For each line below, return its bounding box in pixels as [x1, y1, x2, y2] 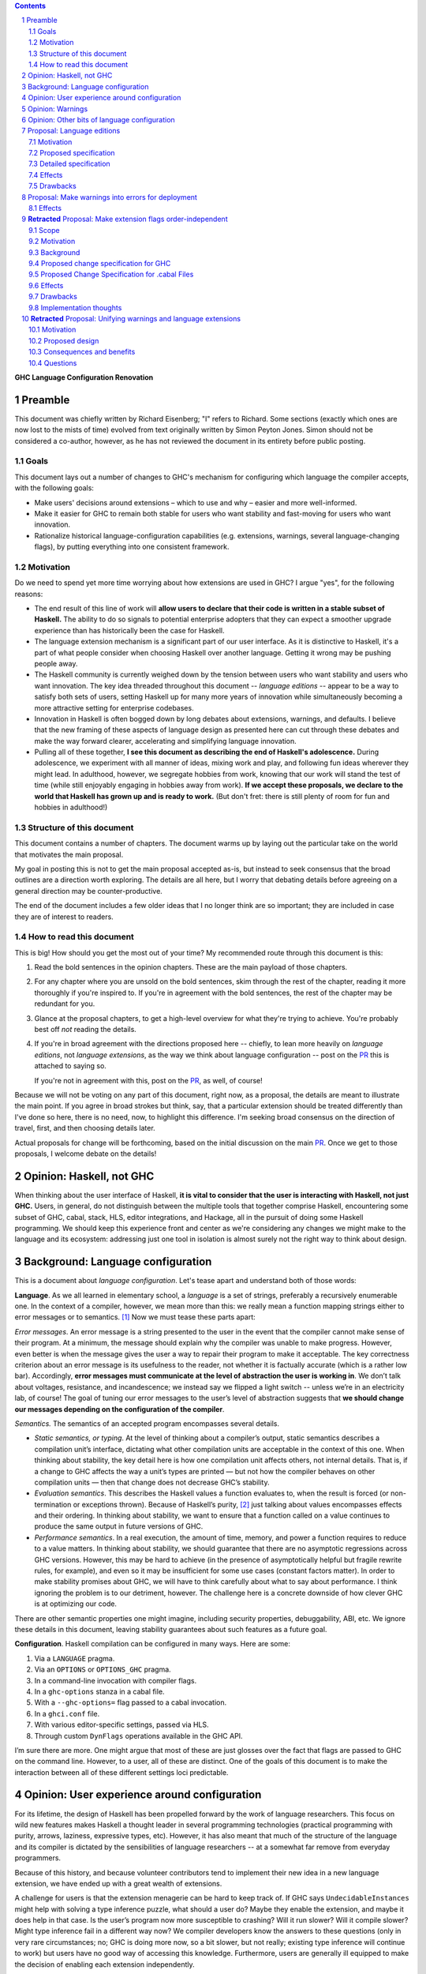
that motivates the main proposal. [14, 850, 124, 859]
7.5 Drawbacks [28, 182, 77, 191]
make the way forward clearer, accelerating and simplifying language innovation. [34, 736, 297, 745]
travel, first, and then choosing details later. [14, 1124, 155, 1133]
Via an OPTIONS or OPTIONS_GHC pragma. [34, 1664, 171, 1674]
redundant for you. [34, 999, 95, 1008]
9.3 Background [28, 247, 80, 257]
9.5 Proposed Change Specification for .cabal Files [28, 269, 194, 280]
